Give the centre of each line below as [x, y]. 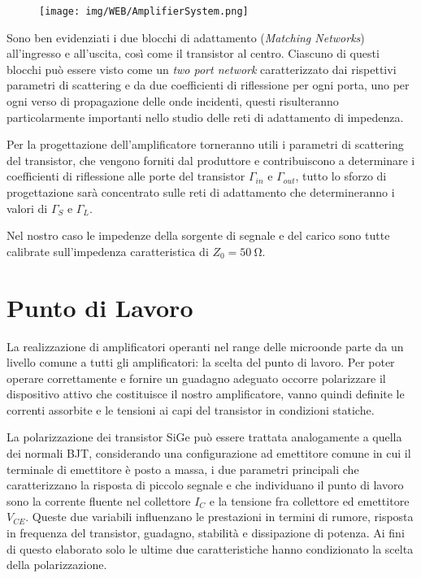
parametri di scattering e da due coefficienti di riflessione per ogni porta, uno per [208, 85]
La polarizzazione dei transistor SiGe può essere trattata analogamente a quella [204, 437]
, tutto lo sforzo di [341, 176]
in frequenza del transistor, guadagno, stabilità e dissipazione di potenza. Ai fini [206, 533]
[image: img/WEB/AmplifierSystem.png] [144, 11]
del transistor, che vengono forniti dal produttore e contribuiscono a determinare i [211, 160]
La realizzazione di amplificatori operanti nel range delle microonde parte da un [205, 346]
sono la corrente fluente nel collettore [99, 500]
